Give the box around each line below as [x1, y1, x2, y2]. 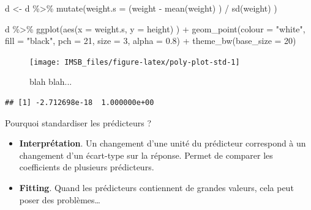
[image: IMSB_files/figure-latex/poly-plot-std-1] [29, 57, 240, 67]
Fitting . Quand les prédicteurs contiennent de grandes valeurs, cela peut [19, 181, 294, 194]
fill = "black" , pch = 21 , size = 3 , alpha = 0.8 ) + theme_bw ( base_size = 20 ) [5, 34, 296, 47]
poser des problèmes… [19, 193, 100, 206]
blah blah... [29, 75, 72, 88]
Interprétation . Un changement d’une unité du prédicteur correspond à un [19, 137, 306, 150]
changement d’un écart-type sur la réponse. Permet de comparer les [19, 148, 273, 161]
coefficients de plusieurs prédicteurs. [19, 161, 154, 173]
